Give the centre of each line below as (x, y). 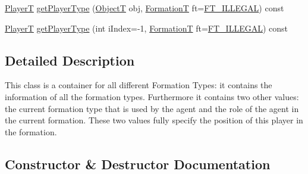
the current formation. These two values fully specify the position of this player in (154, 120)
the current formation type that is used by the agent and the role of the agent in (152, 108)
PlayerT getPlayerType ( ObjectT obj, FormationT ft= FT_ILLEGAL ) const (144, 8)
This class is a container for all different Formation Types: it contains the (139, 85)
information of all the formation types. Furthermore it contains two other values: (152, 96)
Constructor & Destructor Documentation (138, 164)
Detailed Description (70, 60)
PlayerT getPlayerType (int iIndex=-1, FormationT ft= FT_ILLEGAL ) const (146, 28)
